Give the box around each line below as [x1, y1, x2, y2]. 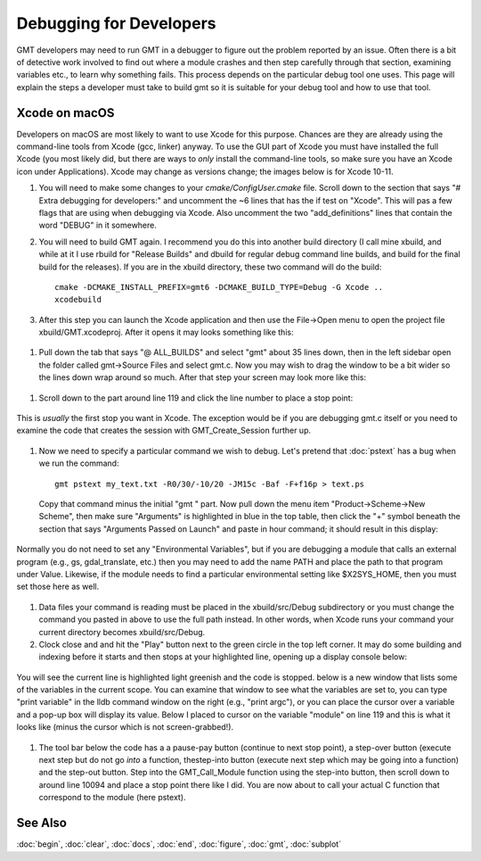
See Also [16, 815, 67, 831]
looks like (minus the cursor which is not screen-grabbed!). [16, 722, 234, 733]
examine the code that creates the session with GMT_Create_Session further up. [16, 425, 312, 436]
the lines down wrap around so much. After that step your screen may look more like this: [38, 372, 367, 383]
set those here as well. [16, 581, 100, 592]
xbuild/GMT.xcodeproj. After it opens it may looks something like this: [38, 327, 294, 338]
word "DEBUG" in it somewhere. [38, 219, 158, 231]
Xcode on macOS [16, 105, 115, 120]
